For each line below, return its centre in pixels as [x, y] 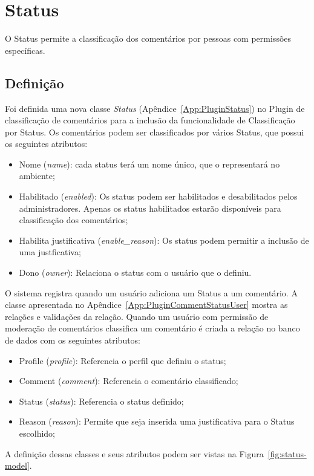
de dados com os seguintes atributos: [73, 340]
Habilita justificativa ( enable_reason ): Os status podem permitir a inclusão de [164, 240]
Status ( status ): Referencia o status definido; [101, 401]
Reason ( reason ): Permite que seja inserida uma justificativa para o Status [157, 421]
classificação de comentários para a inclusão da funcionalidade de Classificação [150, 120]
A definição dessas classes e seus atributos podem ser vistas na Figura [134, 453]
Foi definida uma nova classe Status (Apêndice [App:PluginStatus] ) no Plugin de [155, 108]
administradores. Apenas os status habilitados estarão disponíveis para [150, 208]
